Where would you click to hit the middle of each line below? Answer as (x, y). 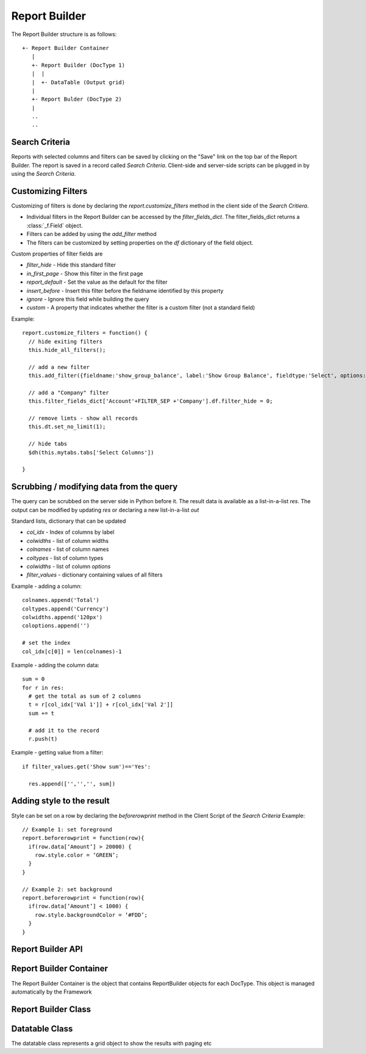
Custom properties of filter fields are (57, 254)
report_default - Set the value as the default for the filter (97, 282)
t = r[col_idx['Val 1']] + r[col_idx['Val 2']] (101, 705)
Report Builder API (47, 949)
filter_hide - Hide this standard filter (71, 265)
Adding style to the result (60, 801)
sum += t (41, 713)
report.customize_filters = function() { (85, 333)
